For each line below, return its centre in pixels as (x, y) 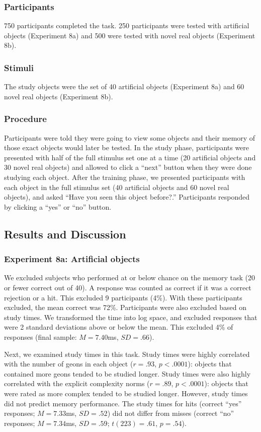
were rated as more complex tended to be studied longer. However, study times (126, 393)
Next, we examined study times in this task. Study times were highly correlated (127, 354)
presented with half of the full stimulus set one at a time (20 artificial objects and (130, 157)
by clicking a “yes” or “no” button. (58, 206)
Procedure (25, 119)
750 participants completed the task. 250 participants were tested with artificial (127, 25)
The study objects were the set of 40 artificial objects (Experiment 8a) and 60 (124, 86)
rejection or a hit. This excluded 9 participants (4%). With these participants (123, 297)
